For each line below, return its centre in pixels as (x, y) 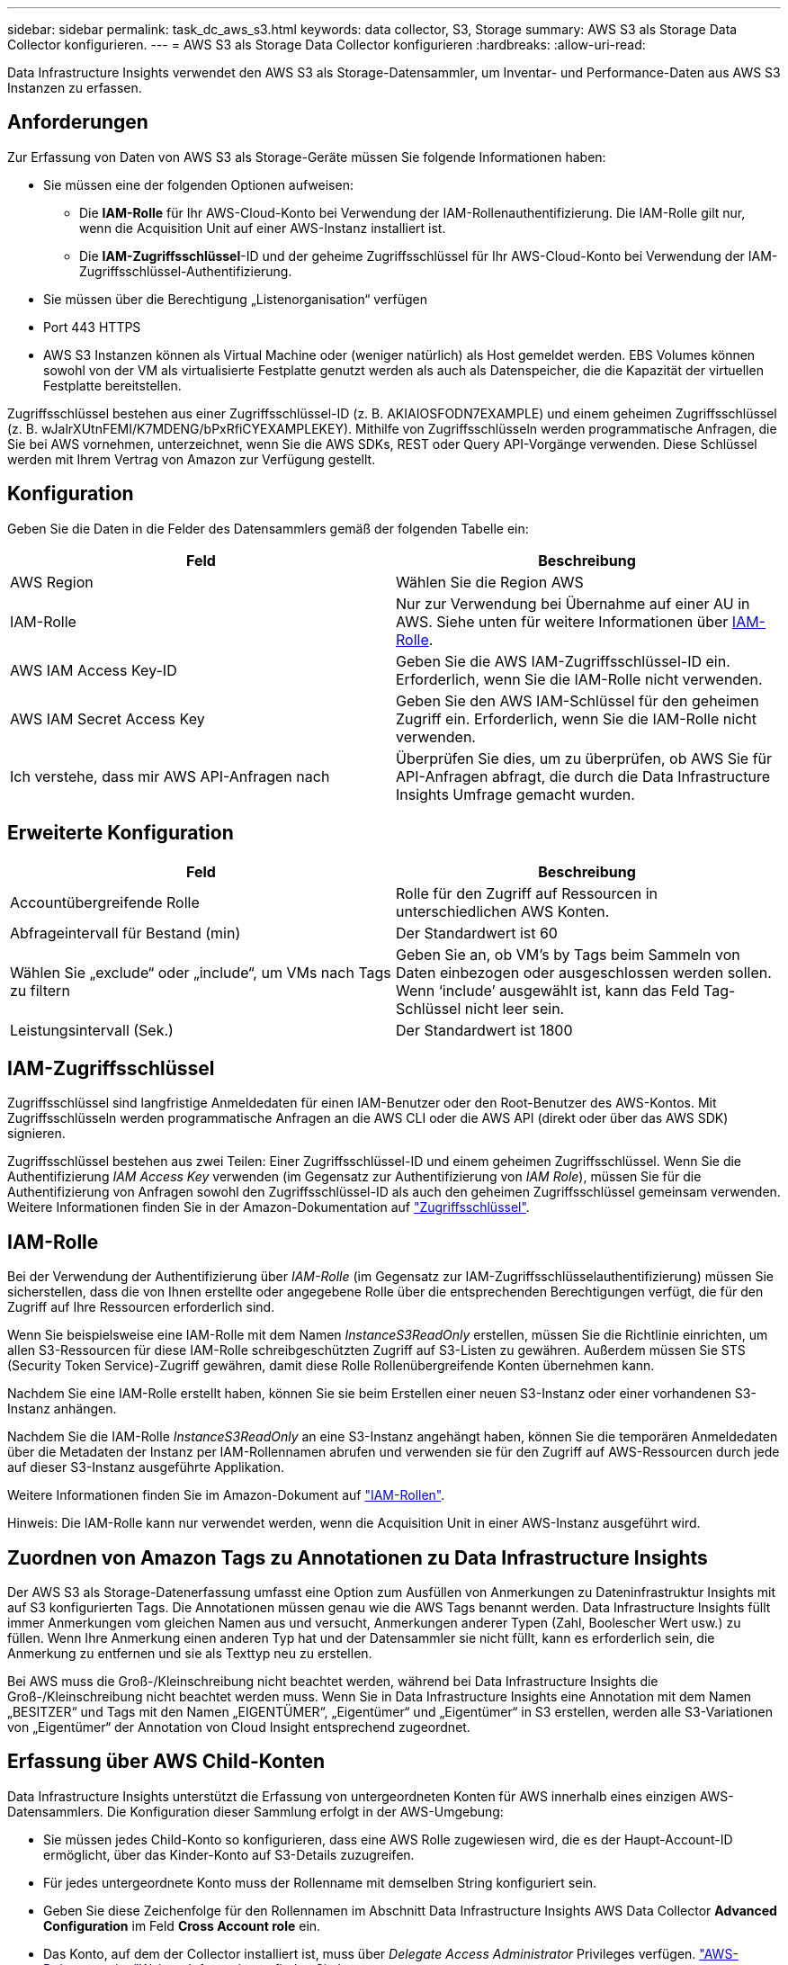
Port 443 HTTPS (92, 327)
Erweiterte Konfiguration (121, 833)
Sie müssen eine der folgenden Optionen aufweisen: (198, 184)
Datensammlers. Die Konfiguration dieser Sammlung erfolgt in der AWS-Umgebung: (255, 1811)
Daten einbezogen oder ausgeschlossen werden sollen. (584, 972)
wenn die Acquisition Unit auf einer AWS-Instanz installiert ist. (263, 228)
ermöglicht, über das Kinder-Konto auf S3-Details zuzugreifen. (229, 1854)
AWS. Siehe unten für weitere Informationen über (562, 621)
